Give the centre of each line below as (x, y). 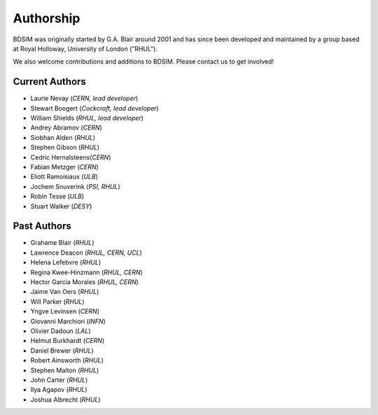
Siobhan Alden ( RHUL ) (63, 137)
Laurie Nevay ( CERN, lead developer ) (84, 99)
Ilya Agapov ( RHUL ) (59, 390)
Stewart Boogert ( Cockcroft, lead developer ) (94, 108)
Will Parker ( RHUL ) (57, 302)
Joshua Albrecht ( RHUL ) (65, 400)
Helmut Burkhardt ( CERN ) (68, 341)
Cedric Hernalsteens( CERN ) (71, 157)
